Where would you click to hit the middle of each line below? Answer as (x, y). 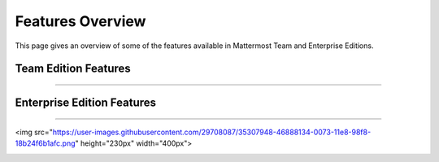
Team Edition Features (73, 69)
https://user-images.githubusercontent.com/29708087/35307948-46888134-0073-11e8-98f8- (212, 132)
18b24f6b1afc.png (46, 143)
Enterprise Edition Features (86, 103)
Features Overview (80, 21)
